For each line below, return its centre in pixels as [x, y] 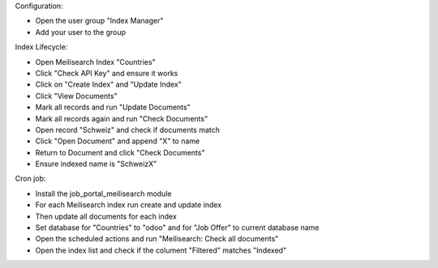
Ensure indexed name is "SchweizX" [96, 164]
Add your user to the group [80, 32]
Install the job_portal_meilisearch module [103, 194]
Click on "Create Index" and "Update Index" [109, 84]
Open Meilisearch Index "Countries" [95, 62]
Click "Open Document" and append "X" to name [118, 141]
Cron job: [30, 179]
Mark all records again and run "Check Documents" [122, 118]
